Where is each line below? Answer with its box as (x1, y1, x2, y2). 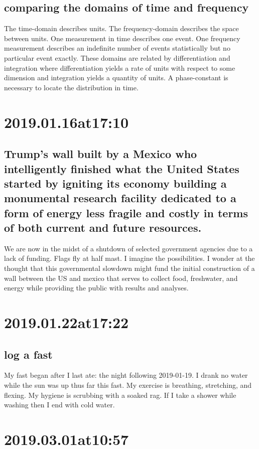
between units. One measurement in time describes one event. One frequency (4, 33, 240, 43)
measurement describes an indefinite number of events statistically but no (4, 43, 230, 53)
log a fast (4, 346, 53, 362)
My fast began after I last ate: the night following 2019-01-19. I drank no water (4, 370, 248, 380)
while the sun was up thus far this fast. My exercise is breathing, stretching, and (4, 380, 252, 390)
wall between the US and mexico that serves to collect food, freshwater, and (4, 272, 238, 283)
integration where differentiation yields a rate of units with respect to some (4, 62, 235, 73)
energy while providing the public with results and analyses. (4, 282, 189, 293)
